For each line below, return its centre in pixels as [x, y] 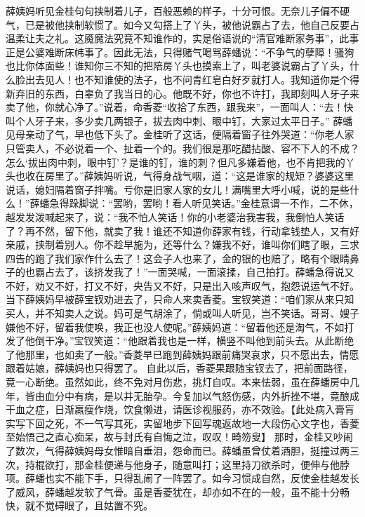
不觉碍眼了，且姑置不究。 [94, 505]
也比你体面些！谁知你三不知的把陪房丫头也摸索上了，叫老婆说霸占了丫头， [178, 66]
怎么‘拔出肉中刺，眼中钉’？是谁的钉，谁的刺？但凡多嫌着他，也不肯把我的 [175, 162]
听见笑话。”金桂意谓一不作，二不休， [275, 203]
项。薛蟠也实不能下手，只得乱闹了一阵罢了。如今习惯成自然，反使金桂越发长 [182, 478]
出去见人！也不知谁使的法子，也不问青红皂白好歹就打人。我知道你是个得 [192, 79]
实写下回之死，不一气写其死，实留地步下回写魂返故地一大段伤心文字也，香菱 [182, 423]
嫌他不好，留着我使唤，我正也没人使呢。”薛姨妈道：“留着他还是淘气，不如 [175, 327]
